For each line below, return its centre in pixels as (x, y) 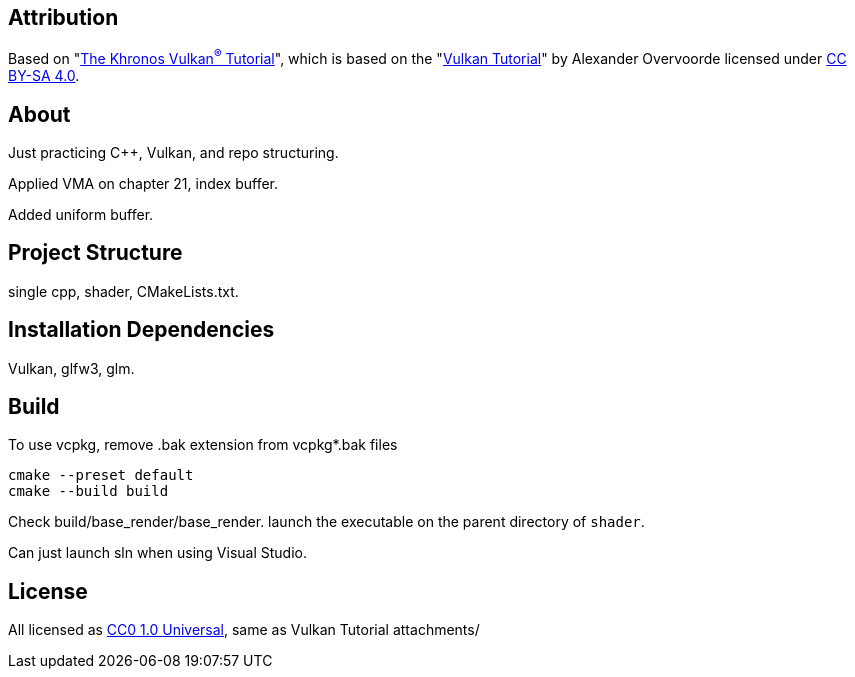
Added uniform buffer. (81, 214)
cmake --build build (88, 491)
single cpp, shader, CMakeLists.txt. (123, 291)
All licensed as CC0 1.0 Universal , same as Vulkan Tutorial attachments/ (244, 630)
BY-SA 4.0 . (44, 76)
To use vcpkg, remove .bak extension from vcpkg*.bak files (203, 445)
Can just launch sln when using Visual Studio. (157, 553)
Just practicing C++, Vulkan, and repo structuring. (173, 152)
